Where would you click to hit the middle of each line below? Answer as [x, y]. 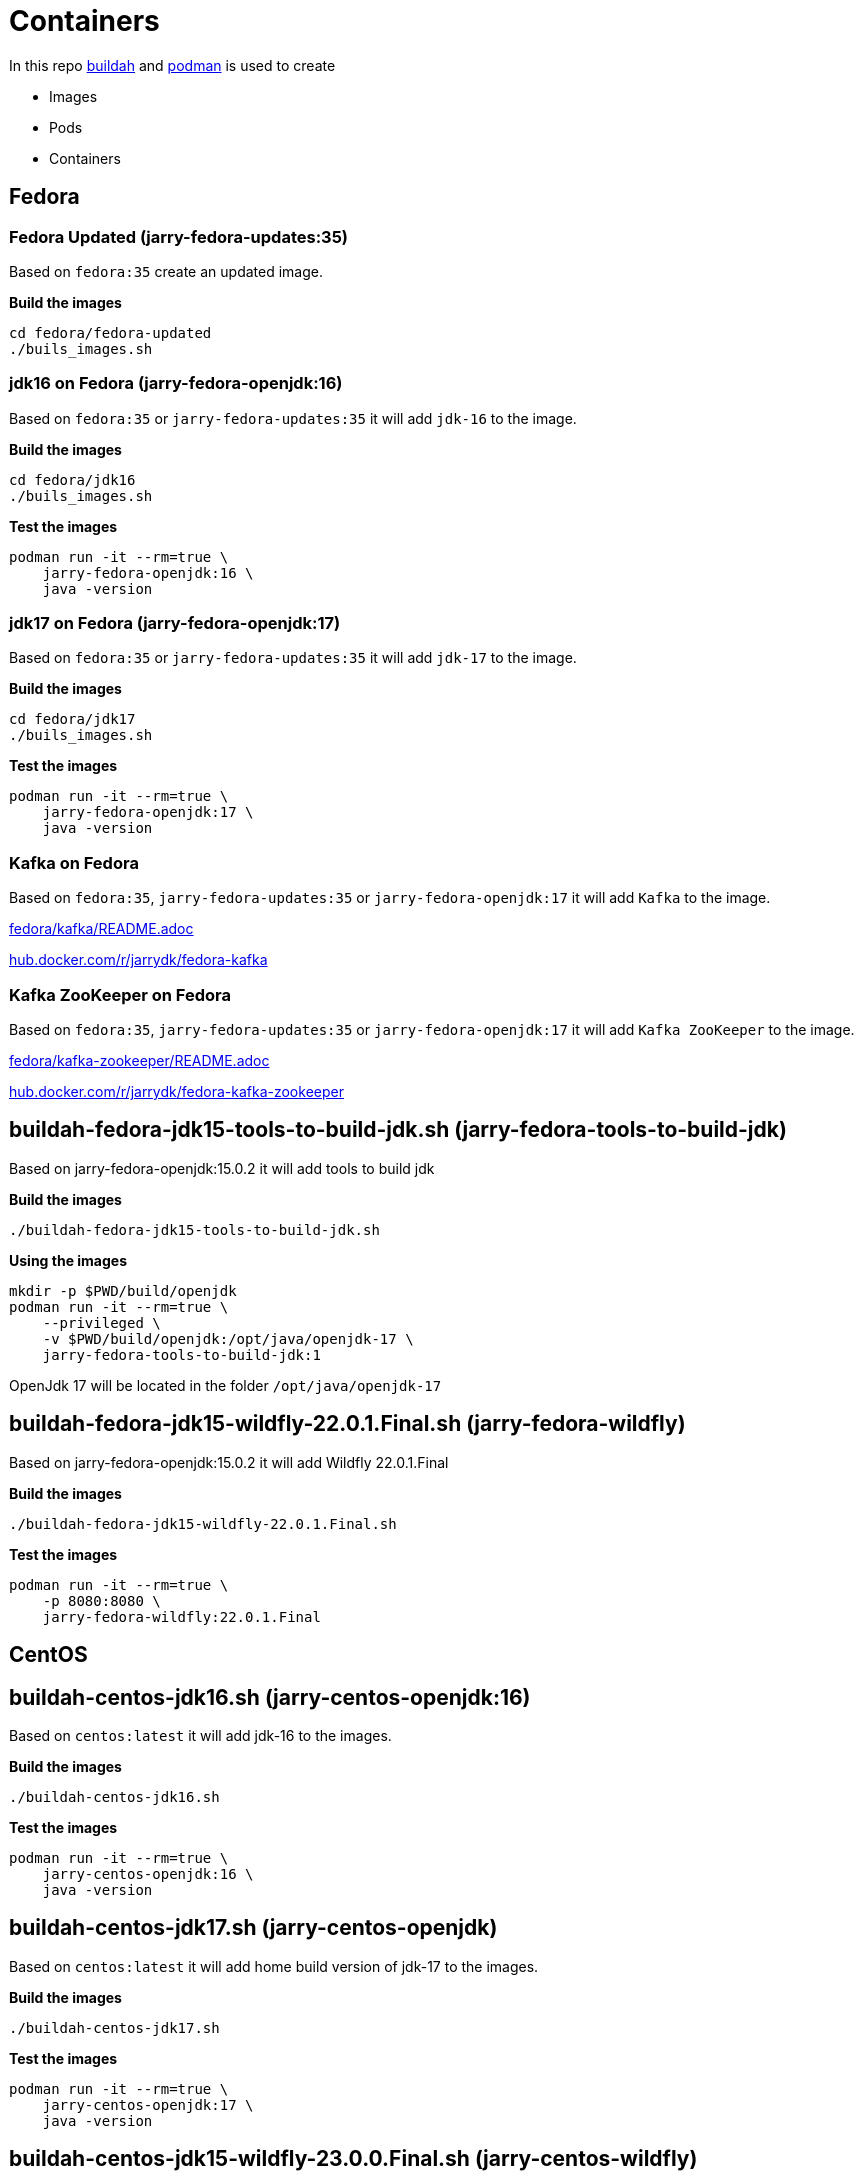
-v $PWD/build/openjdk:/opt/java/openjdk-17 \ [228, 1338]
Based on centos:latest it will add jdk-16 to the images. [200, 1735]
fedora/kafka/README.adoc [101, 929]
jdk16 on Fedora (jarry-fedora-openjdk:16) [176, 383]
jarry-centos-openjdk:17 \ [148, 2104]
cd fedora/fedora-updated [110, 332]
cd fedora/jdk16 [72, 479]
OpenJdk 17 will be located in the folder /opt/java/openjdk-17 [225, 1385]
